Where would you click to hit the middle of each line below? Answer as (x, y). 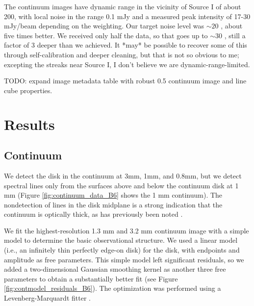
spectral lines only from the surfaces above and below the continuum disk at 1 (121, 185)
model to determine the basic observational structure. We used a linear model (121, 240)
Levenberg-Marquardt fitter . (47, 298)
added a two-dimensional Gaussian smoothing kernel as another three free (115, 269)
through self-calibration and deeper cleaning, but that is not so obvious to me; (122, 54)
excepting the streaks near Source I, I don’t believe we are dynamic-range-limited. (127, 64)
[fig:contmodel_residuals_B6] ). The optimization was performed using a (113, 288)
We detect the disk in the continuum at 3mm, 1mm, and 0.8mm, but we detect (123, 175)
